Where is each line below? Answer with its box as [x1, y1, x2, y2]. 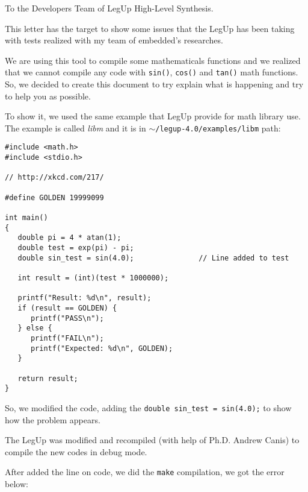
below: [5, 477, 28, 490]
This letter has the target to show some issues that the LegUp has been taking [5, 22, 295, 34]
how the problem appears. [5, 413, 100, 426]
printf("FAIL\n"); [30, 333, 104, 342]
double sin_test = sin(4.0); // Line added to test [17, 253, 289, 262]
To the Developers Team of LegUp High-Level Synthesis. [5, 2, 214, 14]
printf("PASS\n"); [30, 314, 104, 323]
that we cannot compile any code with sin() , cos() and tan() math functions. [5, 66, 298, 78]
